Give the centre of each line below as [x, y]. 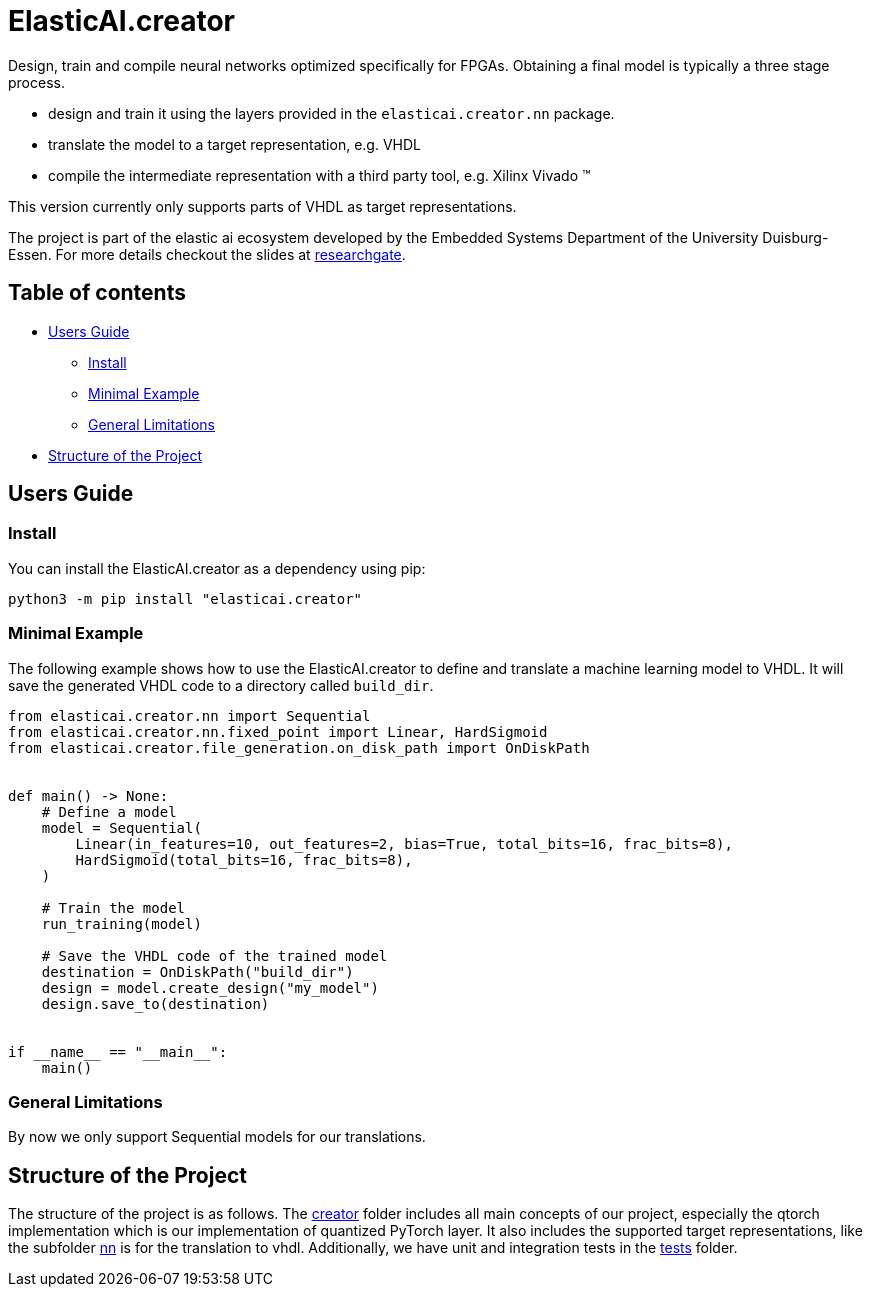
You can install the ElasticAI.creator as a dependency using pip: [217, 568]
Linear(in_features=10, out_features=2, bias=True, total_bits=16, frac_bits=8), [404, 843]
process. [36, 82]
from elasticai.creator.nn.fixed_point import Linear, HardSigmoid [278, 731]
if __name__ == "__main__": [118, 1051]
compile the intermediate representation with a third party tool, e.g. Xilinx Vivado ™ [319, 175]
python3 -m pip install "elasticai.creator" [185, 598]
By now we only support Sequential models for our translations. [217, 1137]
